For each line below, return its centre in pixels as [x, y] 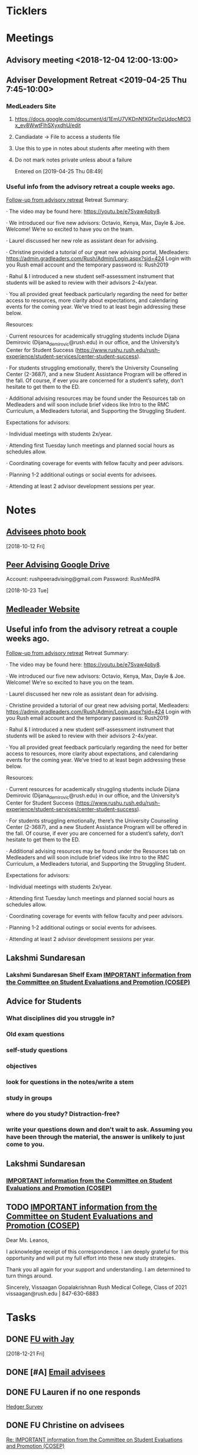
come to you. [25, 1145]
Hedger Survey [25, 1406]
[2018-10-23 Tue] [27, 590]
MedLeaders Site [31, 106]
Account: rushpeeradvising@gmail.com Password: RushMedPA [83, 579]
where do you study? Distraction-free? [63, 1114]
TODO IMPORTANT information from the [82, 1207]
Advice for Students [44, 1001]
